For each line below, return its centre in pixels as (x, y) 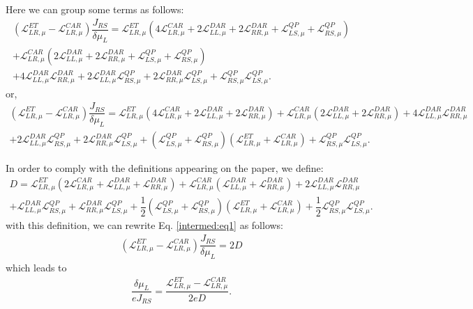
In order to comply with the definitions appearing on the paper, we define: (165, 168)
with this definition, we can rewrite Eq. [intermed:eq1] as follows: (145, 225)
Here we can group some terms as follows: (95, 9)
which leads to (36, 267)
